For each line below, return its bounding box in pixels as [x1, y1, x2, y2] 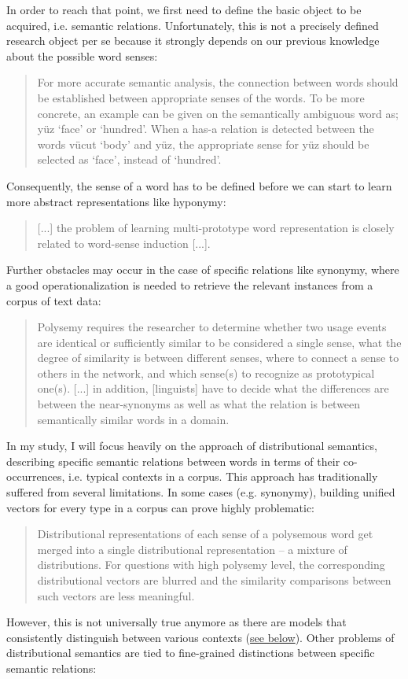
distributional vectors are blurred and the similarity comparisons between [37, 572, 391, 588]
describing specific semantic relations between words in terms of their [6, 452, 340, 469]
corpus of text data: [6, 292, 101, 308]
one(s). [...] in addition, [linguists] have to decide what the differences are [37, 380, 389, 397]
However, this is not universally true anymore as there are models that [6, 614, 347, 630]
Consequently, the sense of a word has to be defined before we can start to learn [6, 177, 392, 194]
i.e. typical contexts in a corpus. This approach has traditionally [68, 468, 378, 485]
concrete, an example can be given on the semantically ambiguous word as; [37, 105, 399, 121]
